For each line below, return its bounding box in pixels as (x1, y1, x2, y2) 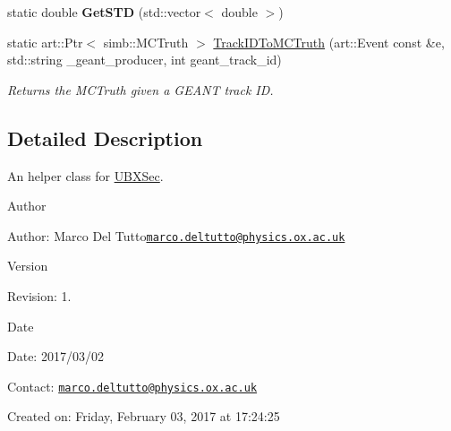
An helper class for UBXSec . (7, 166, 164, 185)
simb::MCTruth (103, 32, 189, 51)
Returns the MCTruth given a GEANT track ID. (7, 80, 274, 99)
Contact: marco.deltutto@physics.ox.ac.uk (7, 376, 258, 395)
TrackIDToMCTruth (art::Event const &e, (213, 32, 445, 51)
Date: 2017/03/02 (7, 347, 104, 366)
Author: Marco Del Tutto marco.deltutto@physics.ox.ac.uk (7, 226, 345, 245)
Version (7, 256, 48, 275)
